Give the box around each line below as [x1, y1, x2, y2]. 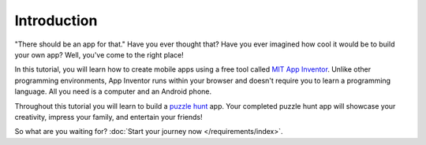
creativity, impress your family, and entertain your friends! [14, 112, 203, 121]
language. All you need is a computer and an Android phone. [14, 87, 212, 96]
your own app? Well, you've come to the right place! [14, 50, 185, 59]
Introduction [14, 12, 98, 29]
